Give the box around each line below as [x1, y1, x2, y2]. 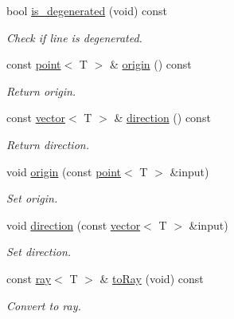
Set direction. [6, 243, 72, 260]
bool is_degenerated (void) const [6, 2, 168, 18]
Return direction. [6, 136, 89, 152]
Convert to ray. [6, 297, 81, 313]
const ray [6, 270, 52, 286]
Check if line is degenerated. [6, 29, 142, 45]
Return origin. [6, 82, 76, 99]
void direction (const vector [6, 216, 141, 233]
